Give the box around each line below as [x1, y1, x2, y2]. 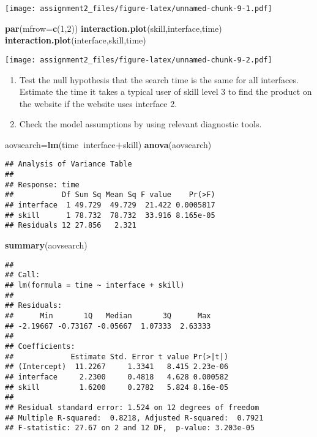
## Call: [5, 271, 40, 280]
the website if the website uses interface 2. [19, 97, 177, 110]
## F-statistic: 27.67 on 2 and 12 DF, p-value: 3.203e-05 [5, 424, 255, 433]
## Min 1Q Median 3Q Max [5, 311, 211, 320]
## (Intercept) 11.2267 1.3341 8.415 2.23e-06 [5, 362, 229, 372]
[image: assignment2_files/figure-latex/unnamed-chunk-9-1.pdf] [5, 4, 272, 13]
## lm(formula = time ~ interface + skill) [5, 280, 185, 289]
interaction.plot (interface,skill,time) [5, 34, 146, 47]
